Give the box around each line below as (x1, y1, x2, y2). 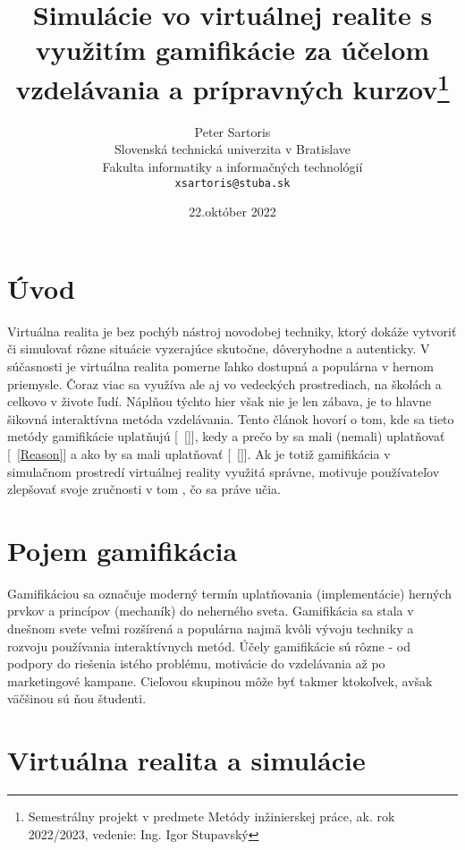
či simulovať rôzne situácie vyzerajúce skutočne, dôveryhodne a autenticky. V (7, 339, 430, 358)
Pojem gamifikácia (7, 531, 238, 568)
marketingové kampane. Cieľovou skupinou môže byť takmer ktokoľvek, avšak (7, 671, 433, 690)
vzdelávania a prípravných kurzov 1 (15, 66, 450, 106)
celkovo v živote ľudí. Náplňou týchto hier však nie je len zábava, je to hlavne (7, 392, 432, 411)
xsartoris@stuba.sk (174, 176, 291, 190)
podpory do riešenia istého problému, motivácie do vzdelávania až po (7, 654, 385, 673)
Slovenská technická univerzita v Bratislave (114, 140, 351, 158)
